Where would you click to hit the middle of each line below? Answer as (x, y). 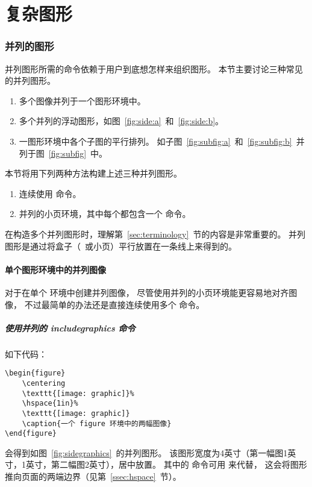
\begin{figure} (35, 373)
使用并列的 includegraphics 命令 (70, 328)
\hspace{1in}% (50, 404)
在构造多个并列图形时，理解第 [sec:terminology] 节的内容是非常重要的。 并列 (155, 234)
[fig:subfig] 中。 (78, 153)
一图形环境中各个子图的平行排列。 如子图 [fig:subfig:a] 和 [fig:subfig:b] (155, 141)
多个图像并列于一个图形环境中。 (82, 100)
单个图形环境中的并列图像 (55, 269)
